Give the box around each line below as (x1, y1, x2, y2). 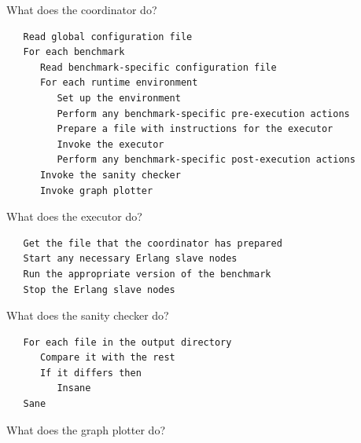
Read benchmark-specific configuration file (39, 61, 277, 73)
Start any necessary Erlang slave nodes (23, 253, 238, 265)
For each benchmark (23, 46, 125, 58)
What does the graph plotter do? (6, 421, 166, 438)
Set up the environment (57, 92, 181, 104)
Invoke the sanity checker (39, 169, 181, 181)
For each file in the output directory (23, 336, 232, 348)
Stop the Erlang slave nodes (23, 284, 175, 295)
